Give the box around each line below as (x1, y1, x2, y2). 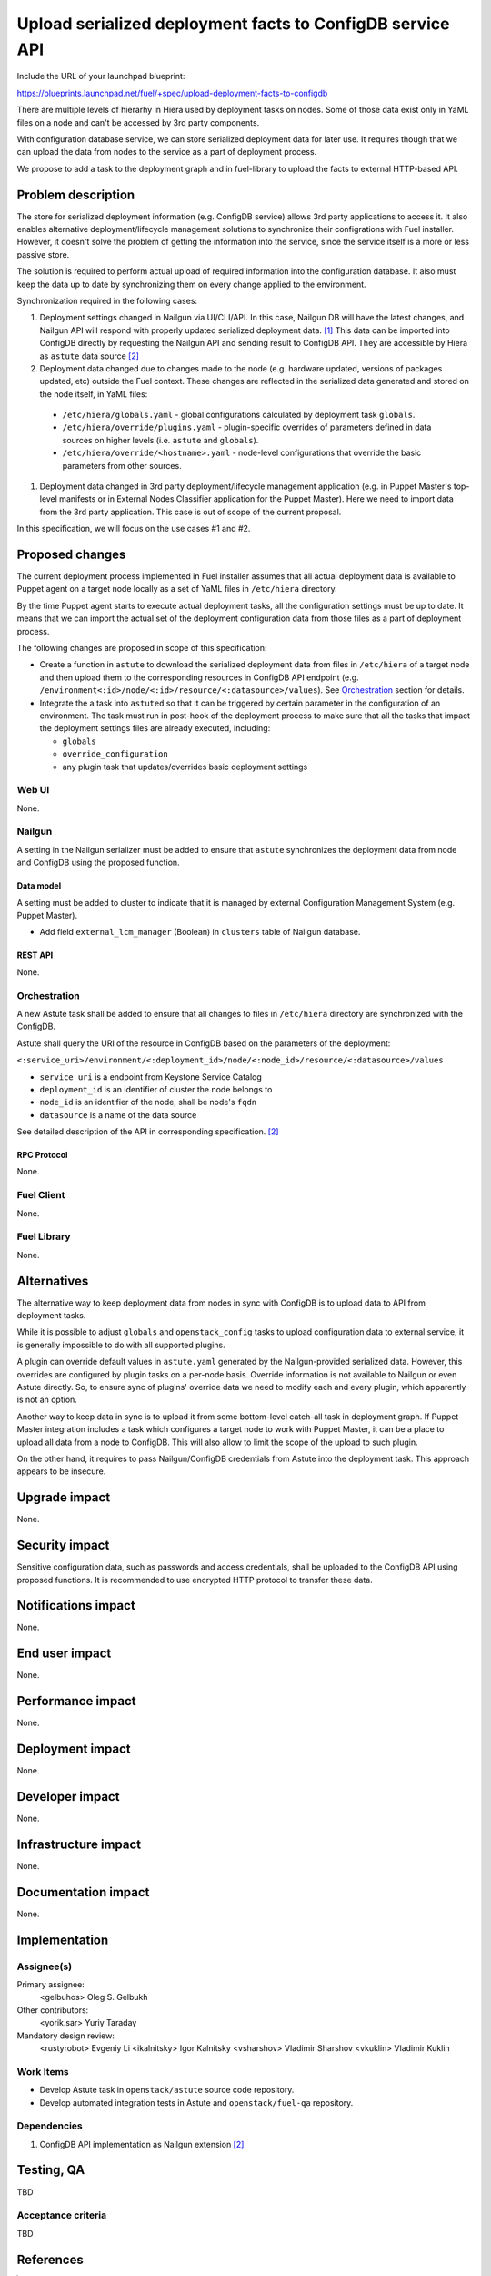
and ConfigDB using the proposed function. (16, 857, 181, 869)
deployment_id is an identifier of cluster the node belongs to (39, 1083, 273, 1094)
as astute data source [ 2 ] (39, 351, 140, 361)
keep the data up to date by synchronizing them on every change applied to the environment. (16, 279, 367, 290)
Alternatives (16, 1273, 89, 1288)
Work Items (16, 2065, 69, 2078)
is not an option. (16, 1394, 77, 1406)
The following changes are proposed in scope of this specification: (16, 643, 267, 654)
